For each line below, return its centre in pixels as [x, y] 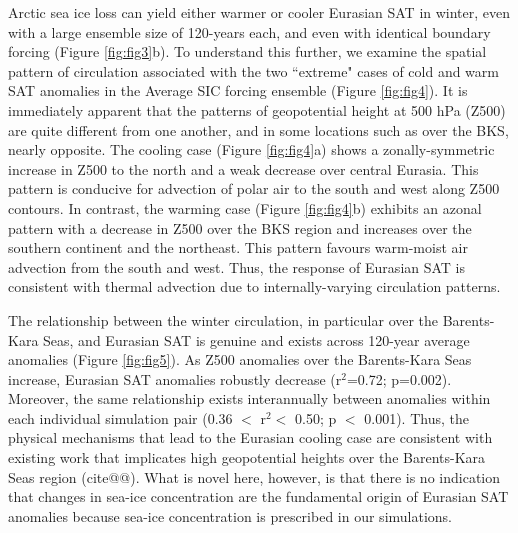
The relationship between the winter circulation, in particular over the [223, 319]
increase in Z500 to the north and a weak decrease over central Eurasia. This [243, 168]
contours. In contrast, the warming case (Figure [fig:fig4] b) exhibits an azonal [245, 207]
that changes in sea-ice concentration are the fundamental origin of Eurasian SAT [258, 496]
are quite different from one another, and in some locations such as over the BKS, [258, 129]
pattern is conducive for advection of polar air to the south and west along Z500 [254, 188]
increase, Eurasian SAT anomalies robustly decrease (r [175, 378]
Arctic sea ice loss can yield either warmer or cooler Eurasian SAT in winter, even [259, 12]
